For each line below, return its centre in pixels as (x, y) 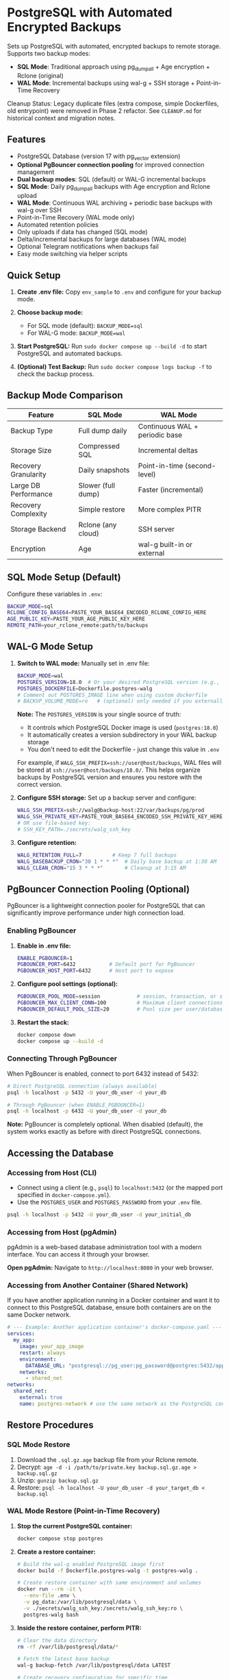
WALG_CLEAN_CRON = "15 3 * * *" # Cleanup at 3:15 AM (101, 868)
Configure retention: (47, 842)
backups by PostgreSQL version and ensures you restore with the (110, 777)
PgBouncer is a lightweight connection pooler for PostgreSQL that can (106, 906)
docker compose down (46, 1035)
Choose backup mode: (50, 312)
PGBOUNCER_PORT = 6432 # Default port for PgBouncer (106, 964)
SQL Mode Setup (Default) (64, 578)
